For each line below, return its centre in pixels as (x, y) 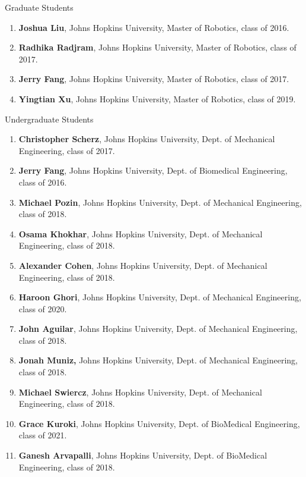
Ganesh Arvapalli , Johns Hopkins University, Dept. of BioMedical (143, 455)
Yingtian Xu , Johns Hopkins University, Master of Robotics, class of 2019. (157, 98)
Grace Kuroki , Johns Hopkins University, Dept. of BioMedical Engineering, (159, 423)
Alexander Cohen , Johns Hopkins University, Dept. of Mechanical (143, 265)
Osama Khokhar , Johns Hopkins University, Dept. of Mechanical (141, 233)
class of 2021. (43, 435)
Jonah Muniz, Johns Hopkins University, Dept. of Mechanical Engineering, (158, 360)
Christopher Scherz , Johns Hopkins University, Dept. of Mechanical (147, 139)
